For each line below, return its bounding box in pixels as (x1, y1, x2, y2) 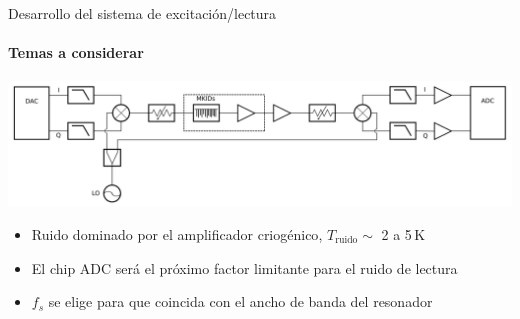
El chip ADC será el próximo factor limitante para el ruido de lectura (31, 257, 458, 278)
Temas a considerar (8, 42, 144, 63)
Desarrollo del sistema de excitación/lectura (8, 3, 277, 23)
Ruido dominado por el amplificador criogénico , (31, 224, 323, 244)
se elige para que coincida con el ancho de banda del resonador (48, 291, 433, 312)
